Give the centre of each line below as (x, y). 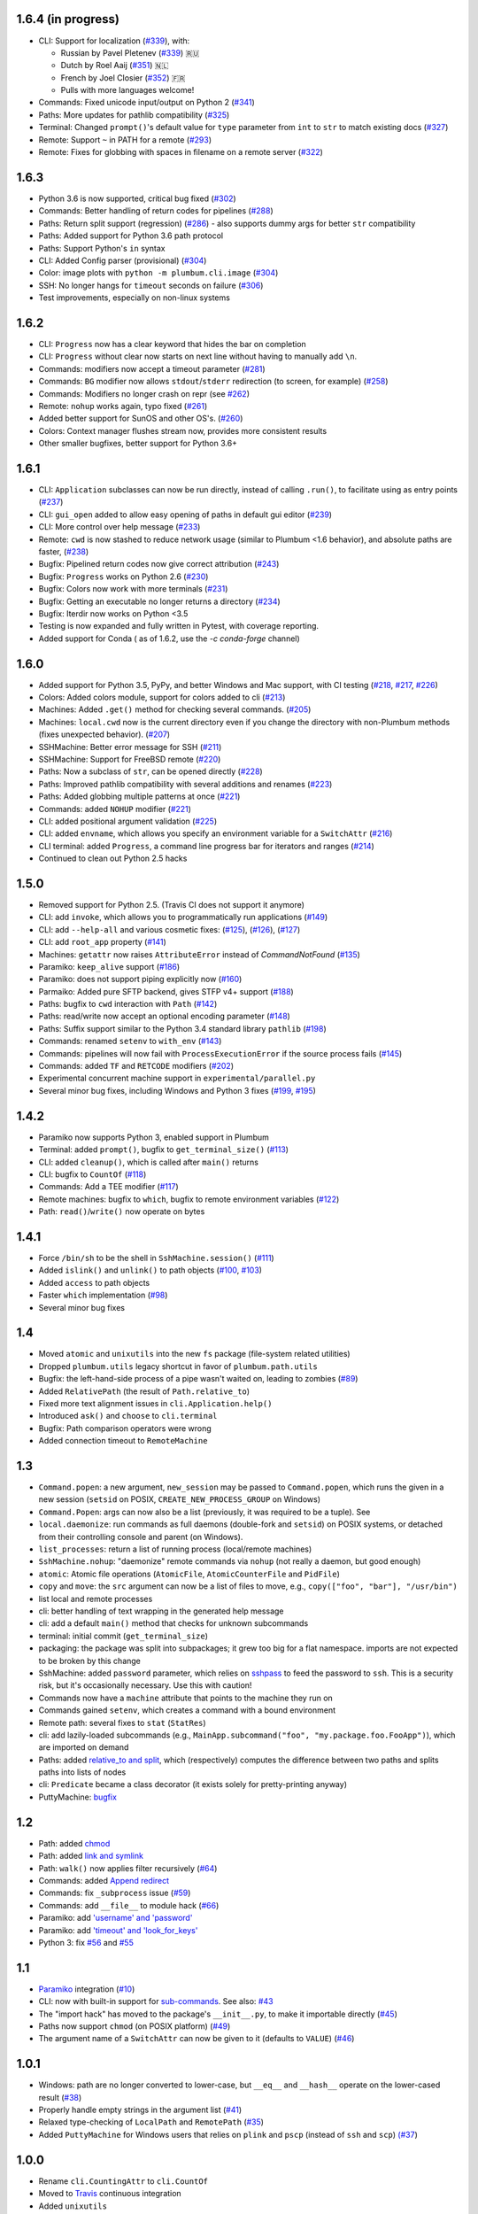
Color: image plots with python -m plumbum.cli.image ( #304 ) (158, 273)
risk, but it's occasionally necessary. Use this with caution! (145, 1685)
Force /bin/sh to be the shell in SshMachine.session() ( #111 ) (156, 1258)
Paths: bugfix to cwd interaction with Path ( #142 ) (128, 1004)
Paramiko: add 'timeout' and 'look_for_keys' (118, 1930)
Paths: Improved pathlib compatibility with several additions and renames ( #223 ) (185, 784)
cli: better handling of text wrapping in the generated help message (161, 1611)
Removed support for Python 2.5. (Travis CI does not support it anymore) (172, 904)
